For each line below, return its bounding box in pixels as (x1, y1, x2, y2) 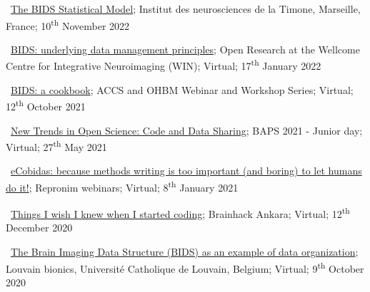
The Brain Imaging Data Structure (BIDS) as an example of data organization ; (11, 244, 359, 259)
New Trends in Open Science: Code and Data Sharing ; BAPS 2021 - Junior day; (11, 122, 363, 137)
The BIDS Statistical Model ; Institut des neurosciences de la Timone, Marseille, (11, 1, 361, 16)
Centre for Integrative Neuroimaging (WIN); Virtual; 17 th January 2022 (6, 56, 321, 73)
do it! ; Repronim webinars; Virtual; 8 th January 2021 (6, 177, 239, 194)
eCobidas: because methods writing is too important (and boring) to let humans (11, 163, 362, 178)
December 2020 (6, 220, 73, 235)
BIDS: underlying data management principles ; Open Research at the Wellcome (11, 41, 360, 56)
